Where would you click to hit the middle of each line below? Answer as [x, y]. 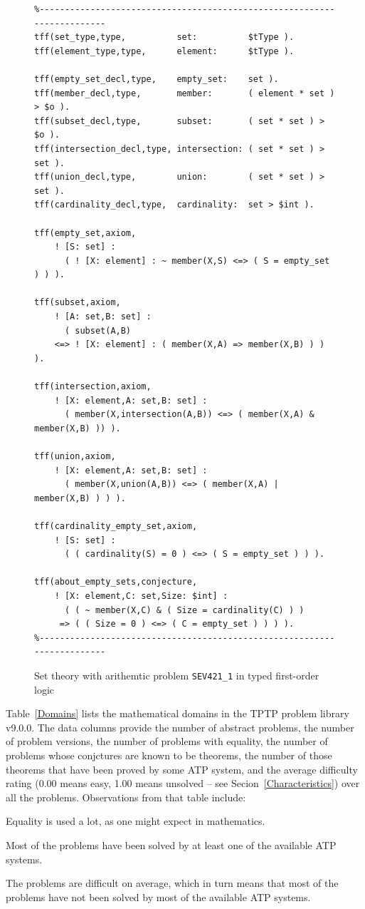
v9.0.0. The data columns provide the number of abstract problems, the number [180, 727]
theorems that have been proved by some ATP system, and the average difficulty [182, 769]
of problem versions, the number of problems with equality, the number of [167, 741]
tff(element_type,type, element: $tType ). [164, 51]
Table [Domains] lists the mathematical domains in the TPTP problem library [178, 713]
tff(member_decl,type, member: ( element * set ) [185, 93]
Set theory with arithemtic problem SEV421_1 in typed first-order [177, 675]
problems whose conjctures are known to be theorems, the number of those [169, 755]
